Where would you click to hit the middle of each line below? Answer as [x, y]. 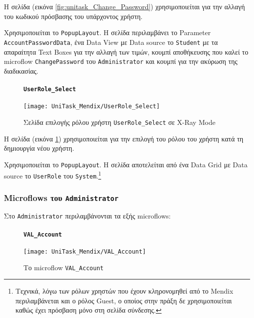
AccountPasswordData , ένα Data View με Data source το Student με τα [111, 42]
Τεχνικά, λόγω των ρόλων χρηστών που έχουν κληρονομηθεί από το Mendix [124, 291]
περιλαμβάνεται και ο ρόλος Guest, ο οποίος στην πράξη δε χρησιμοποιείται [124, 300]
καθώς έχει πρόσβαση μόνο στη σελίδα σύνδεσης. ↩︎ [88, 310]
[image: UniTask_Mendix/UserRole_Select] [92, 107]
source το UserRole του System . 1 [53, 175]
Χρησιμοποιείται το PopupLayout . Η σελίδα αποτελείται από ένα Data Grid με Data [126, 164]
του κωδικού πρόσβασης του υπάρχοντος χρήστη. [73, 16]
